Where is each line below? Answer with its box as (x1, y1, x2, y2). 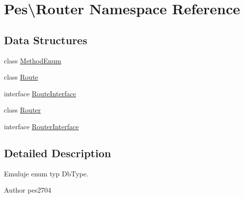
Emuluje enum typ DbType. (4, 168, 88, 178)
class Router (4, 105, 41, 115)
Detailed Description (4, 145, 111, 160)
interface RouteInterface (4, 88, 76, 98)
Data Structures (4, 32, 87, 47)
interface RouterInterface (4, 121, 79, 131)
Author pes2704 (4, 185, 52, 195)
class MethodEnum (4, 55, 61, 65)
